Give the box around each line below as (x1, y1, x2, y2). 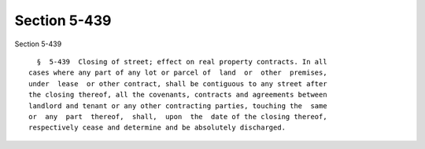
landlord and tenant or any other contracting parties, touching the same (28, 101, 327, 110)
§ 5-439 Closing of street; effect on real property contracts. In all (36, 57, 327, 66)
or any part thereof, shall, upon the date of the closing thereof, (28, 112, 327, 121)
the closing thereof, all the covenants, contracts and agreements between (28, 90, 327, 100)
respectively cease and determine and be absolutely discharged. (28, 123, 286, 133)
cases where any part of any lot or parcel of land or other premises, (28, 68, 327, 78)
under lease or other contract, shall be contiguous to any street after (28, 79, 327, 88)
